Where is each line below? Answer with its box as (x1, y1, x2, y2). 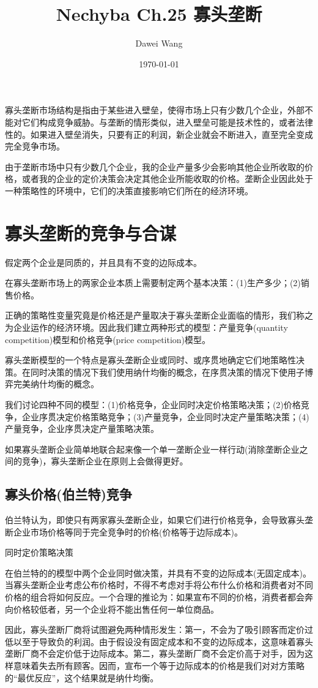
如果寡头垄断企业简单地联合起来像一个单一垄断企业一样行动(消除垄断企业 (5, 442, 300, 455)
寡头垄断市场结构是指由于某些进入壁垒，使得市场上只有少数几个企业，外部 (5, 104, 305, 116)
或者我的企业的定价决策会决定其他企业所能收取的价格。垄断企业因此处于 (21, 172, 313, 185)
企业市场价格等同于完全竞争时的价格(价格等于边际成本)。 (13, 525, 243, 538)
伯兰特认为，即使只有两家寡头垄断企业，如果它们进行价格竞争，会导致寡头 (5, 513, 305, 526)
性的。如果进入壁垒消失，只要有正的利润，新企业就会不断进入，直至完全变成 (5, 127, 313, 140)
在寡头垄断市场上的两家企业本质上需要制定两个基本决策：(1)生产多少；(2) (5, 276, 301, 289)
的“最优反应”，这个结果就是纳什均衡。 (5, 671, 159, 684)
